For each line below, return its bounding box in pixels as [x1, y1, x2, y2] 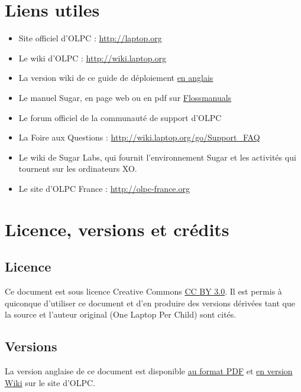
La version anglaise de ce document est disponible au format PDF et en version [5, 365, 293, 377]
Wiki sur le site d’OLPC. [5, 376, 96, 388]
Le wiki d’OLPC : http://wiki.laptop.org [18, 51, 166, 64]
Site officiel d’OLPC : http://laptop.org [18, 32, 162, 44]
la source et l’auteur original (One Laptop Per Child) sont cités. [5, 308, 237, 321]
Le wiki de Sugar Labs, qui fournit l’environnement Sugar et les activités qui [18, 151, 296, 163]
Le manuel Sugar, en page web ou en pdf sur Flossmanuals [18, 91, 232, 103]
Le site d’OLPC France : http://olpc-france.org [18, 182, 190, 194]
